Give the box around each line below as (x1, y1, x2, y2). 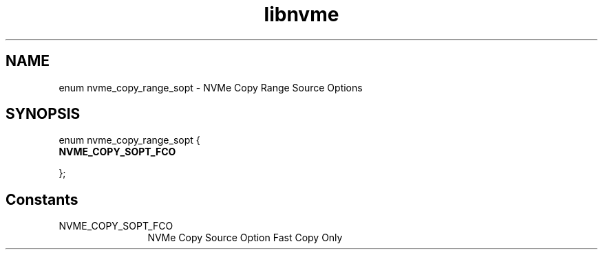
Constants (6, 190, 78, 208)
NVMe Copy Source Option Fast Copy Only (147, 232, 343, 244)
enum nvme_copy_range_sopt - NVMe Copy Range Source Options (59, 81, 363, 93)
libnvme (264, 3, 339, 26)
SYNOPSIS (6, 105, 81, 123)
